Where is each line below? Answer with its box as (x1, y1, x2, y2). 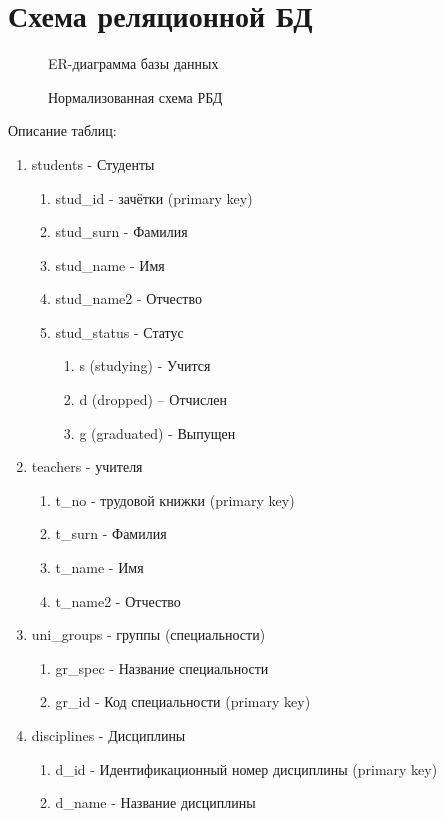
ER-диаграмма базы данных (48, 53, 219, 74)
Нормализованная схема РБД (48, 86, 223, 107)
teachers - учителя (31, 456, 143, 477)
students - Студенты (31, 153, 155, 174)
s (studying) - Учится (79, 355, 211, 376)
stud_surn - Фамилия (55, 221, 188, 242)
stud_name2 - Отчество (55, 288, 202, 309)
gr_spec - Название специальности (55, 657, 269, 678)
